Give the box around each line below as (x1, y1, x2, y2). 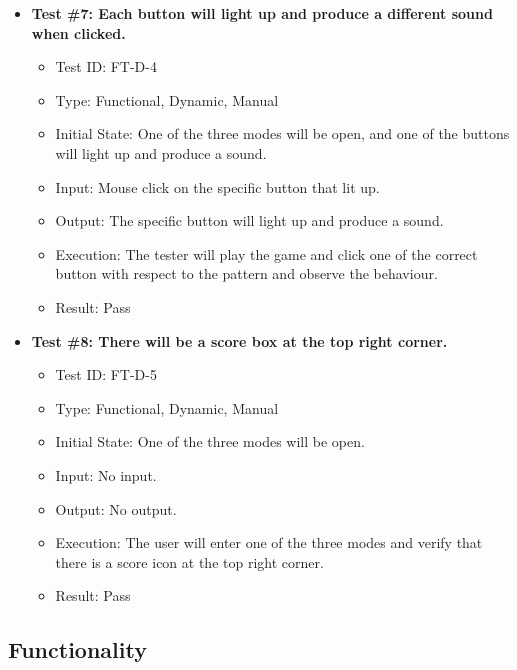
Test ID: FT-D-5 (55, 364, 157, 385)
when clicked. (31, 22, 126, 43)
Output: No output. (55, 498, 177, 519)
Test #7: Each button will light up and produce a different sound (31, 3, 493, 23)
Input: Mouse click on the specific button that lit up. (55, 176, 380, 197)
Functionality (8, 634, 147, 665)
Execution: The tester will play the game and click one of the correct (55, 243, 478, 264)
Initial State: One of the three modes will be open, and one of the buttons (55, 123, 510, 144)
